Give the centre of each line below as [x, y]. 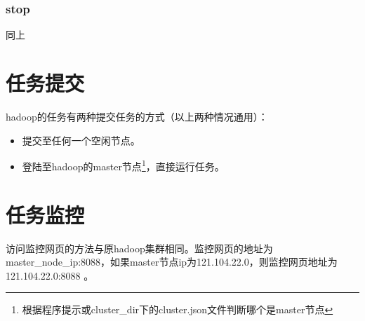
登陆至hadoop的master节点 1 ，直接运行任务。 [123, 165]
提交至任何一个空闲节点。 [81, 140]
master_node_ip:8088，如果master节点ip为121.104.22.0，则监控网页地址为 [172, 262]
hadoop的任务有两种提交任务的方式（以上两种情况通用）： [137, 116]
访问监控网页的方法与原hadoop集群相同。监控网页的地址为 [139, 248]
